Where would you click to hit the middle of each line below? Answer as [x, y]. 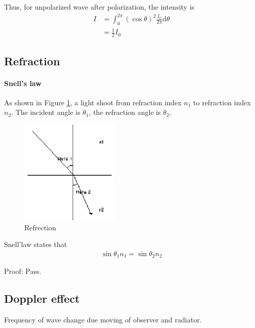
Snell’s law [23, 83]
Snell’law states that [36, 244]
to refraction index [222, 102]
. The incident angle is [46, 112]
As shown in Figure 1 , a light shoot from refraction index [93, 102]
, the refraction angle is [125, 112]
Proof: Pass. [23, 271]
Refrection [40, 227]
